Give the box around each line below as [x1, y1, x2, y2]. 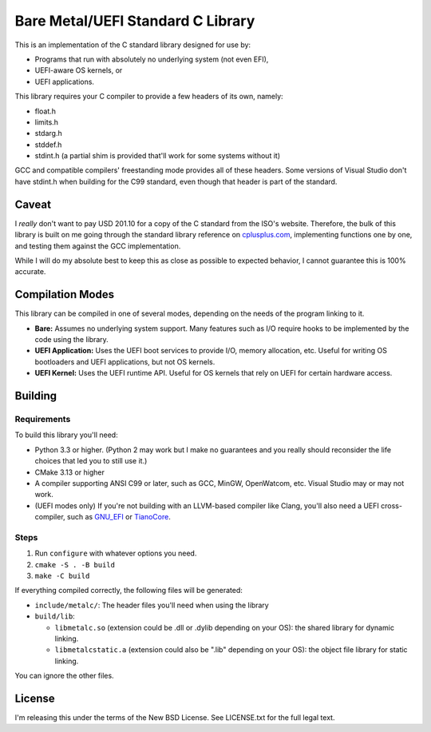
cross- [380, 500, 403, 511]
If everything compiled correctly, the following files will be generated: [14, 586, 243, 595]
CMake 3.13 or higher [34, 467, 105, 477]
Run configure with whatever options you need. [34, 548, 197, 559]
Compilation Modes [14, 288, 115, 301]
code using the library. [34, 335, 109, 344]
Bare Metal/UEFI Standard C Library [14, 12, 255, 30]
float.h [34, 106, 56, 116]
